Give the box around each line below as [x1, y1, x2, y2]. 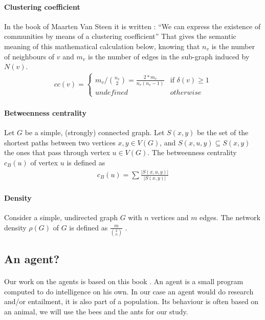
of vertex [30, 157, 58, 167]
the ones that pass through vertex [4, 147, 110, 158]
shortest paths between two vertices [4, 137, 116, 147]
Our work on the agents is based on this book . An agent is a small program [4, 276, 244, 287]
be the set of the [196, 127, 249, 138]
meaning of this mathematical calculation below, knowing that [4, 40, 200, 51]
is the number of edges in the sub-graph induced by [88, 51, 250, 61]
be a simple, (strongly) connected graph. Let [25, 127, 165, 138]
